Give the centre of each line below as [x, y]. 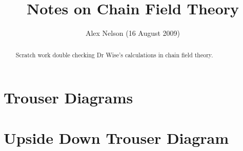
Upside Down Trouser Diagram [116, 137]
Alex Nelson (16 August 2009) [133, 33]
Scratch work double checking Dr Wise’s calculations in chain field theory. [114, 55]
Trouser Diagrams [68, 98]
